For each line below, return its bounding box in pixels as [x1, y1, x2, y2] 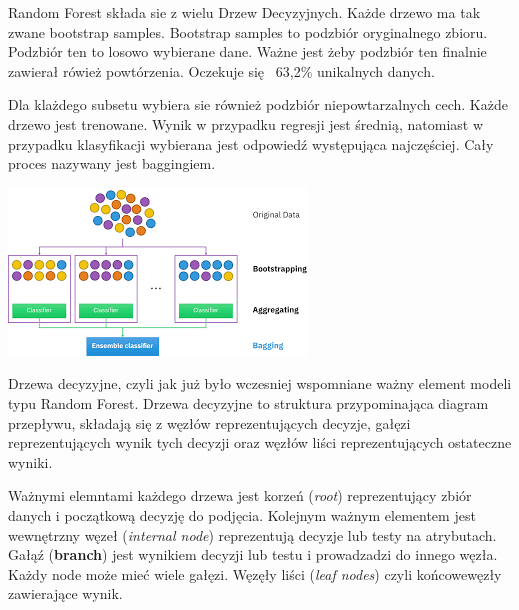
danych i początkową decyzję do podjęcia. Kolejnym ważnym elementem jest [8, 504, 476, 525]
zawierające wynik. [8, 583, 123, 604]
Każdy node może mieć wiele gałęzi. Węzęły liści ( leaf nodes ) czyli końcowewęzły [8, 563, 502, 584]
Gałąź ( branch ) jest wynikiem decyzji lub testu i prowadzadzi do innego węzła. [8, 544, 498, 565]
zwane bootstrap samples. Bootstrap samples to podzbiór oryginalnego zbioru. [8, 21, 488, 42]
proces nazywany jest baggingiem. [8, 153, 216, 174]
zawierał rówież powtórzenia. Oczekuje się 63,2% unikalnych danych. [8, 60, 435, 81]
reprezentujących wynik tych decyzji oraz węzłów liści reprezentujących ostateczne [8, 432, 512, 453]
